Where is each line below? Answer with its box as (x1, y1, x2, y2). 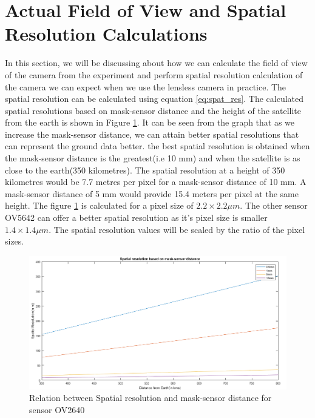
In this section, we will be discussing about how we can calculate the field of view (5, 56, 308, 69)
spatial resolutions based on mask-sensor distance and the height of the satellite (5, 104, 302, 116)
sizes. (5, 235, 24, 248)
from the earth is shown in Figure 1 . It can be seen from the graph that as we (5, 116, 295, 129)
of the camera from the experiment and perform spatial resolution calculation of (5, 68, 303, 81)
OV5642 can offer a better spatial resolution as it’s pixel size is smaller (5, 211, 268, 224)
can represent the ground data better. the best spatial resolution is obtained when (5, 140, 310, 152)
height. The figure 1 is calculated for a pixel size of (5, 199, 194, 212)
